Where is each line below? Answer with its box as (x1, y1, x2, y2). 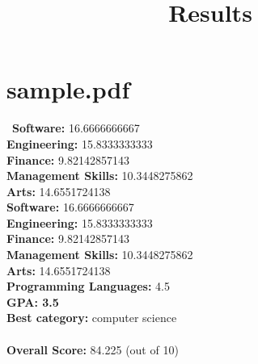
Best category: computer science (6, 309, 177, 326)
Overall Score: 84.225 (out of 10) (6, 341, 179, 358)
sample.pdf (6, 73, 130, 106)
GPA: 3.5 (6, 293, 59, 310)
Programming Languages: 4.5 (6, 278, 170, 295)
